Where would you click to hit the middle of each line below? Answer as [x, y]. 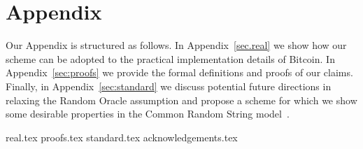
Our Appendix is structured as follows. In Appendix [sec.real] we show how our [176, 45]
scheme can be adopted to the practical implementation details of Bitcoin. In [170, 58]
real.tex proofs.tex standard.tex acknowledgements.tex [122, 137]
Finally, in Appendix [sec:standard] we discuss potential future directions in [169, 86]
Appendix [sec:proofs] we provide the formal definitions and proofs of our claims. [179, 72]
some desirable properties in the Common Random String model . [148, 114]
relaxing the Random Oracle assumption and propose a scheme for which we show [181, 100]
